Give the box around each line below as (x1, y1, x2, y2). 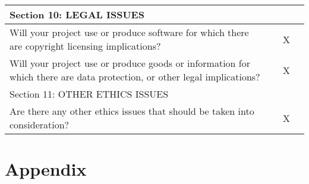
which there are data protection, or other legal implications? (10, 70, 260, 83)
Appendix (5, 157, 87, 181)
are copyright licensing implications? (10, 39, 161, 53)
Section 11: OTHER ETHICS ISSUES (10, 87, 169, 101)
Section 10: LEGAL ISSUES (10, 8, 144, 21)
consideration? (10, 118, 70, 131)
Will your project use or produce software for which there (10, 25, 249, 39)
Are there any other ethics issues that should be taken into (10, 104, 254, 118)
